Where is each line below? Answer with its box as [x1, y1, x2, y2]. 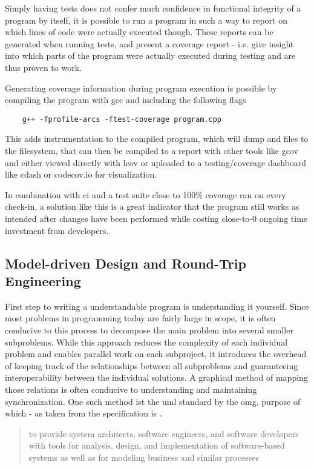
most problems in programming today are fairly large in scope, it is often [5, 312, 276, 324]
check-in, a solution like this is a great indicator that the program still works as [5, 200, 299, 213]
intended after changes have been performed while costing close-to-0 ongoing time [5, 212, 308, 224]
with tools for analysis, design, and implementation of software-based [28, 439, 285, 452]
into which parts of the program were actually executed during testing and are [5, 49, 296, 62]
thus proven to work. [5, 61, 82, 73]
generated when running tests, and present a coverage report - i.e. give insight [5, 37, 294, 50]
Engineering [5, 271, 81, 290]
